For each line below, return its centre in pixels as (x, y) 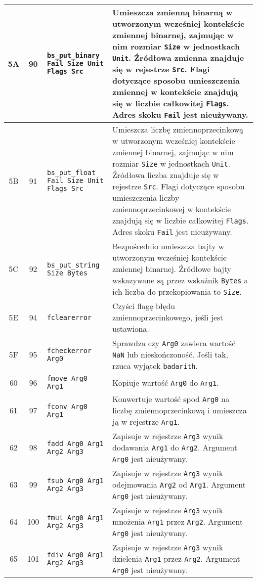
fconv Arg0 (67, 406)
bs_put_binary (73, 55)
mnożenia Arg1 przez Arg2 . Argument (178, 521)
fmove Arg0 (67, 378)
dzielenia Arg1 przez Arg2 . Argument (176, 559)
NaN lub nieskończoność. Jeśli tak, (170, 354)
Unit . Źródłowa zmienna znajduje (178, 58)
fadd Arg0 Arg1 (75, 443)
